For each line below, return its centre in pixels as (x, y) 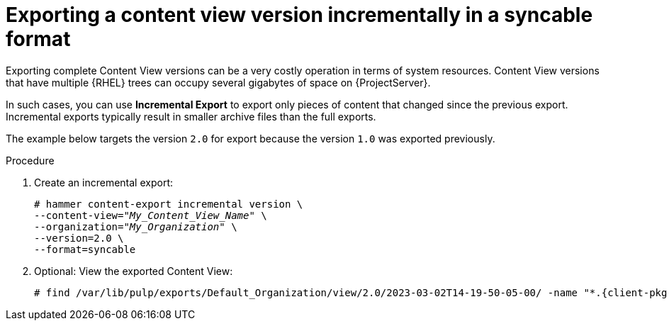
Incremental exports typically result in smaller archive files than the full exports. (191, 116)
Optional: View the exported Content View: (134, 271)
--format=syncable (85, 249)
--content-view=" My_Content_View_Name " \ (151, 215)
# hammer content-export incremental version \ (169, 204)
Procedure (30, 160)
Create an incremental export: (103, 182)
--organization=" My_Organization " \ (136, 226)
